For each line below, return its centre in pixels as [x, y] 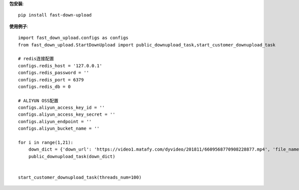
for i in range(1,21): [46, 143]
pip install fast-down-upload [55, 15]
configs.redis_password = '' [54, 73]
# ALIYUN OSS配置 [38, 100]
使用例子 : [19, 26]
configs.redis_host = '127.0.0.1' [60, 66]
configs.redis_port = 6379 [51, 80]
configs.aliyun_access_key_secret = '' [67, 114]
